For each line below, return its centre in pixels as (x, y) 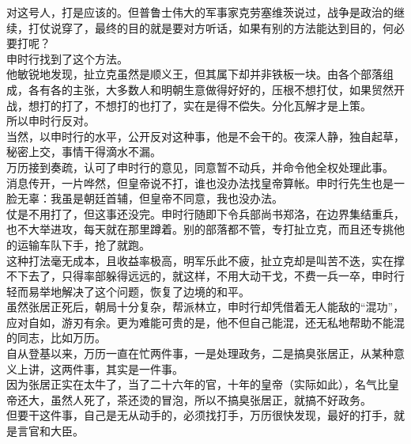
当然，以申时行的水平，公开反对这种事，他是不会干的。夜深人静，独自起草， (205, 136)
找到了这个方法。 (83, 58)
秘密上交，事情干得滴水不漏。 (84, 152)
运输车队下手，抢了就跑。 (83, 244)
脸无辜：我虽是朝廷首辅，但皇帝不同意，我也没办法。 (145, 198)
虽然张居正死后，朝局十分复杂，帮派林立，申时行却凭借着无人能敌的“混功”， (205, 307)
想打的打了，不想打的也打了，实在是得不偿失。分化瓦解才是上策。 (200, 105)
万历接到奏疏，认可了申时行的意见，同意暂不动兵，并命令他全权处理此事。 (200, 167)
